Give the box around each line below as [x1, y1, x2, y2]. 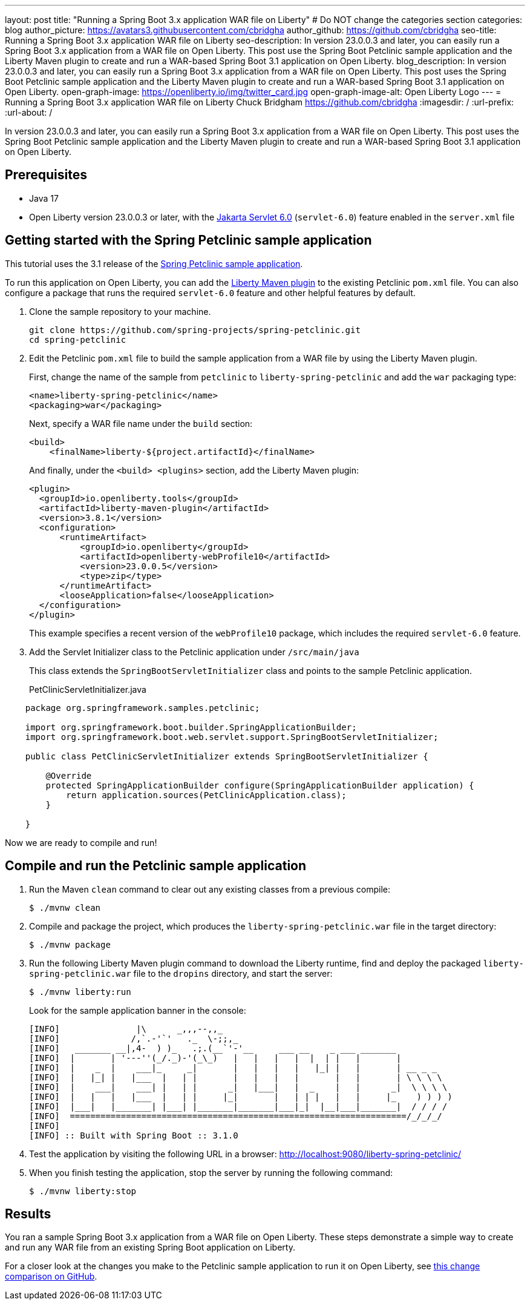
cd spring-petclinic [29, 334, 126, 345]
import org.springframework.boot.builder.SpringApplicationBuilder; [25, 722, 357, 732]
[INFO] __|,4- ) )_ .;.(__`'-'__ [29, 1043, 254, 1053]
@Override [45, 770, 92, 781]
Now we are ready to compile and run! [5, 837, 157, 848]
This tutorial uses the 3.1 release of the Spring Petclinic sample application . [5, 258, 303, 269]
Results [5, 1206, 51, 1221]
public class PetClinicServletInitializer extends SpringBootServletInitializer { [25, 751, 428, 761]
